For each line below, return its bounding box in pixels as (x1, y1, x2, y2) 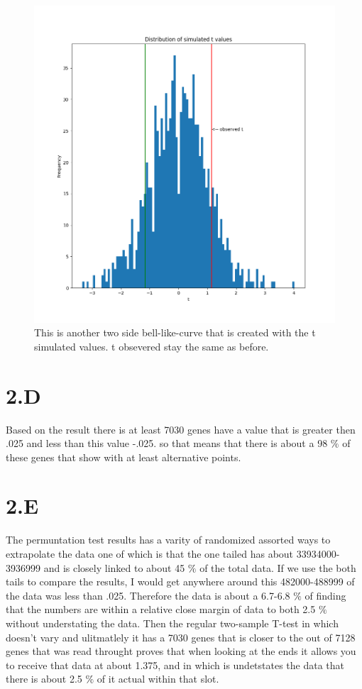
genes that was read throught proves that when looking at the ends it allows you (6, 644, 356, 658)
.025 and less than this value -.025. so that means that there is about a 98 (6, 436, 328, 451)
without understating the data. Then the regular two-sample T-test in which (6, 615, 339, 630)
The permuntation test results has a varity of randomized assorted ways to (6, 532, 331, 547)
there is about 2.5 (6, 671, 82, 686)
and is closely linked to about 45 (43, 560, 185, 575)
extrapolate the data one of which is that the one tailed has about (6, 546, 294, 561)
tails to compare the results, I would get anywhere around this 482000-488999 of (6, 574, 355, 589)
